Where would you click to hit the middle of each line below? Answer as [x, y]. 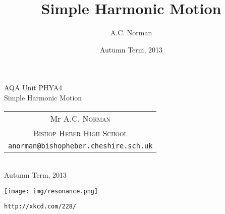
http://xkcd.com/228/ [40, 207]
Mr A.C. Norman [80, 118]
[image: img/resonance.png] [51, 191]
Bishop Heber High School [80, 133]
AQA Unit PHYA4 [33, 88]
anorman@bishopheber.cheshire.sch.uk [80, 146]
